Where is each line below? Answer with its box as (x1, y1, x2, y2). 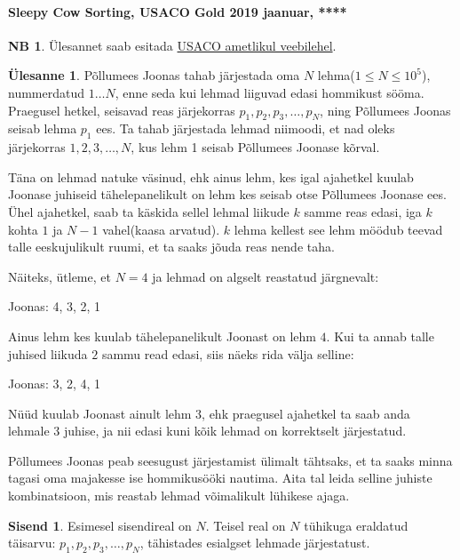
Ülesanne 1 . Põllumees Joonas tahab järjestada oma (8, 66, 300, 84)
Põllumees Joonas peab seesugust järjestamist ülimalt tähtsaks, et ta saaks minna (8, 451, 453, 469)
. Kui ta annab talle (326, 326, 434, 345)
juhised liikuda (8, 344, 88, 363)
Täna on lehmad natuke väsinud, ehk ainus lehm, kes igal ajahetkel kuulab (8, 167, 414, 186)
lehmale (8, 421, 50, 440)
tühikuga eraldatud (304, 516, 408, 534)
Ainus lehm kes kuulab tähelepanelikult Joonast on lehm (8, 326, 316, 345)
